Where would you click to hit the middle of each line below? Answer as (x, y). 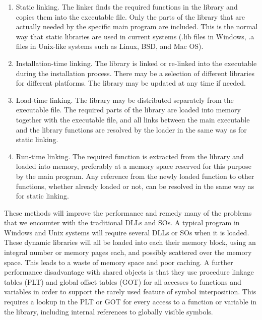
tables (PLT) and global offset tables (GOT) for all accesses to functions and (123, 281)
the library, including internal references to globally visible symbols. (109, 311)
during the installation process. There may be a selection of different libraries (135, 73)
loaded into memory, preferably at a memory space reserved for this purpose (134, 166)
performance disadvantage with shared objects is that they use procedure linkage (129, 272)
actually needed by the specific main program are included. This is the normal (137, 26)
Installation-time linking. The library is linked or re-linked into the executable (136, 63)
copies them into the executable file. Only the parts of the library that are (130, 16)
